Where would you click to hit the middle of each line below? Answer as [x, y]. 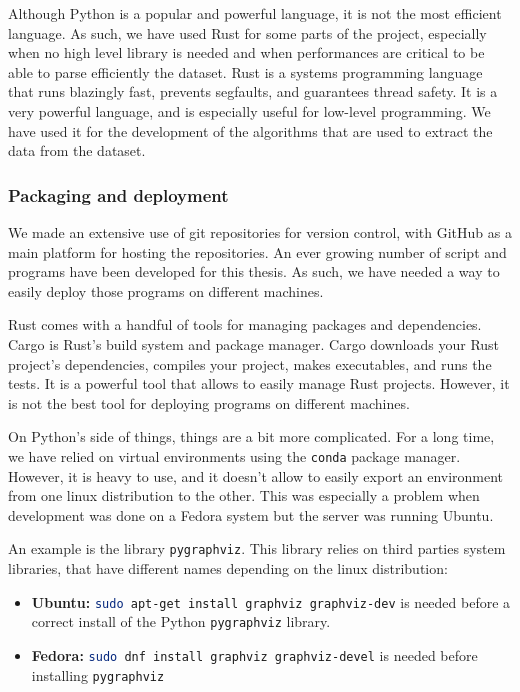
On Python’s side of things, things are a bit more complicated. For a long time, [251, 436]
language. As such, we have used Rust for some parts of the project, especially [247, 32]
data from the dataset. [77, 150]
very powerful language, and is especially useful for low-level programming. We [249, 110]
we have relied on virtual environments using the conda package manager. [234, 455]
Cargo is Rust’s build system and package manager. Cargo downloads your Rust [254, 343]
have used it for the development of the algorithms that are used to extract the [250, 130]
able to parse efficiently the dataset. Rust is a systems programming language [245, 71]
